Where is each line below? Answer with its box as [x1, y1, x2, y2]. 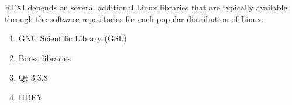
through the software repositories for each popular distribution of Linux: [5, 12, 264, 24]
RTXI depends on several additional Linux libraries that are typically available [5, 1, 287, 13]
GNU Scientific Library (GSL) [18, 32, 127, 44]
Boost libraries [18, 51, 71, 64]
